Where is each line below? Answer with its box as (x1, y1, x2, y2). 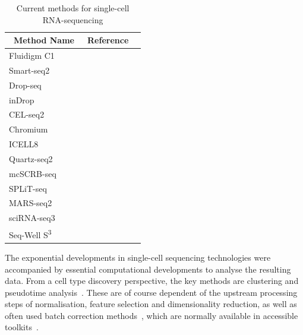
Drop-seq (9, 78, 42, 91)
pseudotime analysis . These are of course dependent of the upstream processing (5, 286, 298, 298)
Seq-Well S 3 (9, 227, 52, 241)
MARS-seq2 (9, 197, 52, 209)
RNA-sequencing (42, 13, 103, 26)
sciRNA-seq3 (9, 211, 55, 224)
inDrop (9, 93, 34, 106)
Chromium (9, 123, 48, 135)
